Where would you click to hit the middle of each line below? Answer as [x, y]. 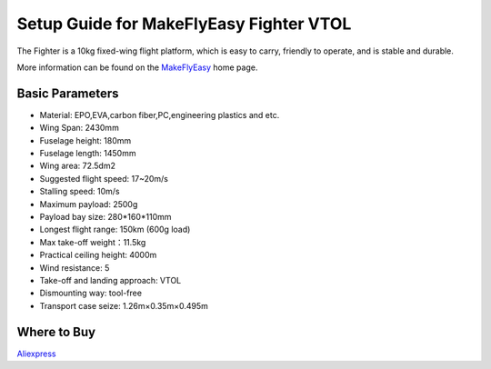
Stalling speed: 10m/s [80, 192]
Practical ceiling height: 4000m [98, 255]
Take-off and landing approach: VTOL [110, 280]
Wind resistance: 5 [75, 267]
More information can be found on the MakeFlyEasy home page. [137, 67]
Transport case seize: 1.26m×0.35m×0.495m [124, 305]
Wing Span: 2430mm [80, 128]
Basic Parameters [68, 93]
